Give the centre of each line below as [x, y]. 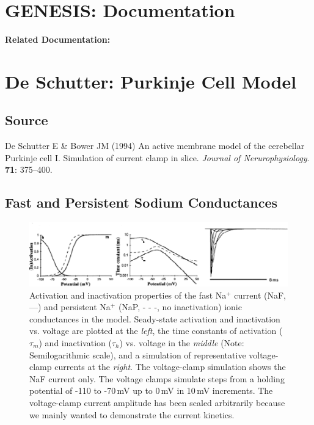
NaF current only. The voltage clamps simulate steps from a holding [157, 378]
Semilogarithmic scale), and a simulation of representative [138, 354]
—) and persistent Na [70, 307]
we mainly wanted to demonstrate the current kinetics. [132, 414]
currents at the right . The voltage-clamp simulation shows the [170, 367]
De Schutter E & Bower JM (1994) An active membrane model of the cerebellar [155, 146]
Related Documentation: [58, 39]
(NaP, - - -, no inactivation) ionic [180, 307]
